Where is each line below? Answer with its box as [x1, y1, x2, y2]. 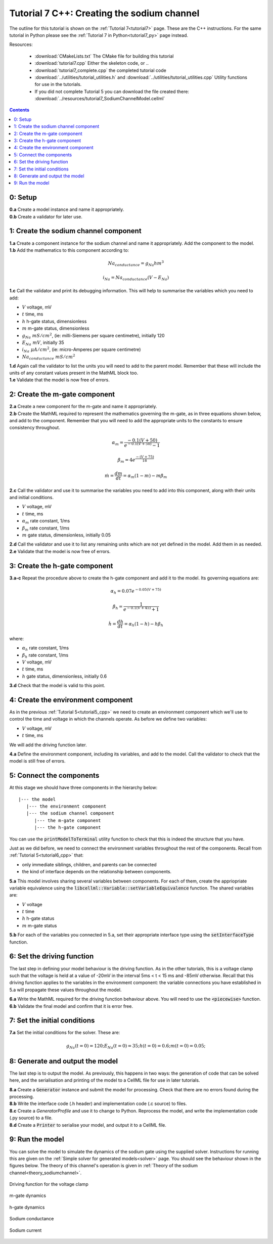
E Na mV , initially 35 [22, 339, 64, 346]
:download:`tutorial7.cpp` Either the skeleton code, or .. [34, 60, 149, 66]
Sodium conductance [9, 1216, 54, 1222]
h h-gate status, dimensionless [22, 318, 87, 324]
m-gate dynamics [9, 1192, 47, 1198]
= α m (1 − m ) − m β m [123, 473, 167, 480]
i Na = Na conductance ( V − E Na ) [103, 275, 169, 282]
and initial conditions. [9, 495, 54, 501]
